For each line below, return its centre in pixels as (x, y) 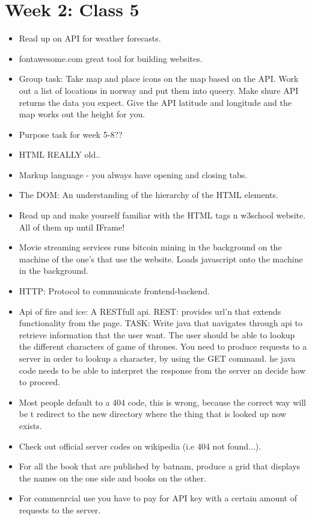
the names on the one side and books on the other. (112, 478)
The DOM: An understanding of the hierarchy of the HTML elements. (148, 195)
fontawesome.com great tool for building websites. (111, 58)
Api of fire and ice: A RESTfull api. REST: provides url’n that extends (150, 311)
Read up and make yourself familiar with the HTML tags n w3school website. (162, 215)
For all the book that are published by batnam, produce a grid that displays (160, 466)
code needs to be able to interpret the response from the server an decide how (162, 370)
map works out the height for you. (82, 114)
